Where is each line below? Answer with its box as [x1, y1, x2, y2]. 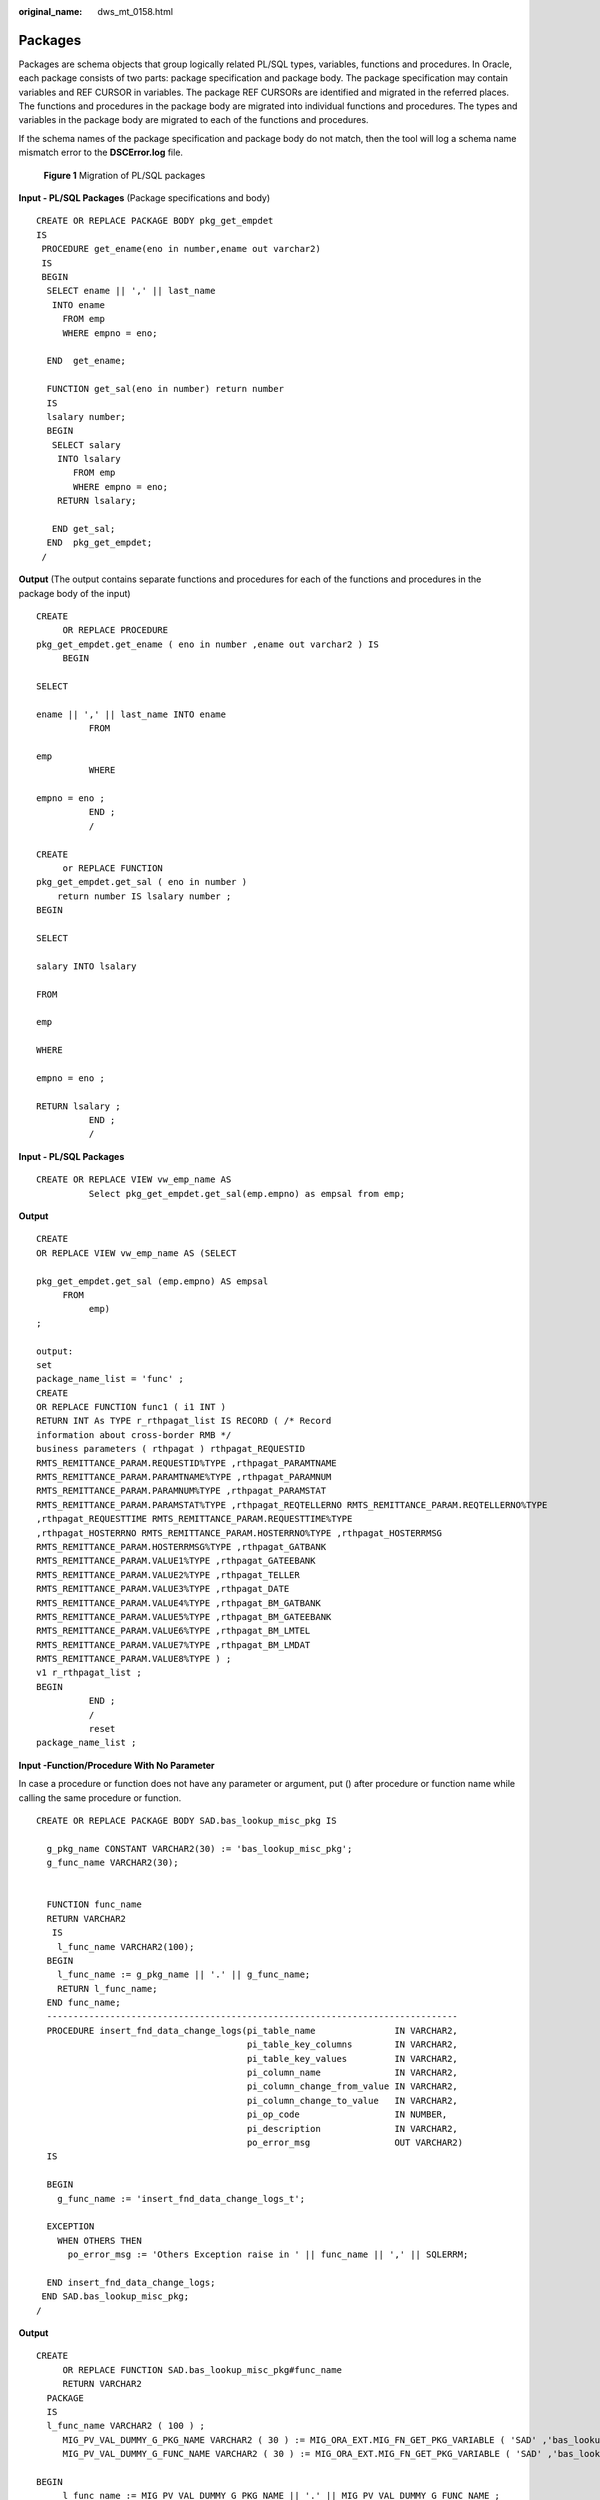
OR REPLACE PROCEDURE [62, 625, 169, 636]
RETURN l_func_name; [56, 1983, 158, 1994]
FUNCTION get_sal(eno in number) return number [46, 383, 285, 395]
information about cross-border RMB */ [36, 1429, 232, 1440]
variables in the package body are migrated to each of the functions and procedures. [18, 114, 369, 126]
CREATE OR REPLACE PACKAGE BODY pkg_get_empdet [36, 215, 274, 227]
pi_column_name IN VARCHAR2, [246, 2067, 459, 2079]
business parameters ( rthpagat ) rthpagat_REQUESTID [36, 1443, 305, 1455]
